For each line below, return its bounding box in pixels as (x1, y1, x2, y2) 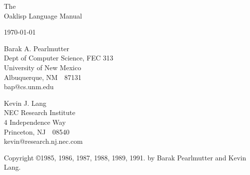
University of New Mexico (4, 62, 81, 72)
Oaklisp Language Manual (4, 10, 82, 20)
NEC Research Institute (4, 107, 76, 117)
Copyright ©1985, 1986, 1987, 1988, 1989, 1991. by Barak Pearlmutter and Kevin (4, 152, 247, 162)
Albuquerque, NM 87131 (4, 72, 82, 82)
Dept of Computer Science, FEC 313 (4, 53, 114, 63)
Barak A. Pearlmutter (4, 43, 69, 53)
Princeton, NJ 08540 (4, 126, 70, 136)
